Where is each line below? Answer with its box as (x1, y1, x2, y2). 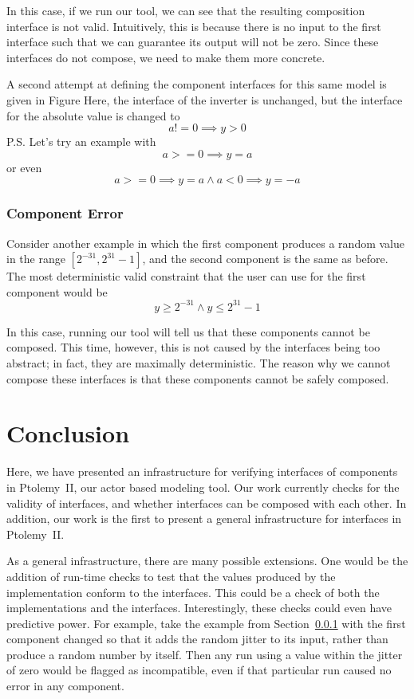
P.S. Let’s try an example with (6, 133, 156, 150)
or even (6, 159, 42, 175)
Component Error (6, 203, 124, 223)
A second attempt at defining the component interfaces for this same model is (6, 76, 387, 92)
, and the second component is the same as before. (142, 250, 388, 267)
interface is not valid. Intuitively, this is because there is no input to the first (6, 18, 381, 34)
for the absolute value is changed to (6, 107, 180, 124)
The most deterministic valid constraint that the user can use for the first (6, 268, 366, 285)
